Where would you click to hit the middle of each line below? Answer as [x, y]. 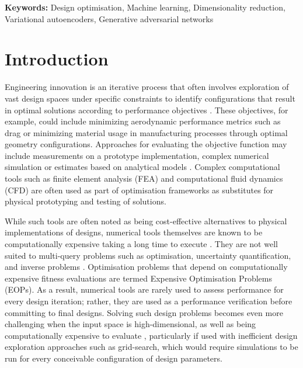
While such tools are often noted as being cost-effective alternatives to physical [146, 221]
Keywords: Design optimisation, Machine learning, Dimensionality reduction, [145, 7]
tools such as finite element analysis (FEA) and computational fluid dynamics [144, 178]
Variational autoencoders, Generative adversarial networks [109, 18]
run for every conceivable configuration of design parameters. [114, 358]
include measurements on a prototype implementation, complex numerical [137, 155]
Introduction [57, 59]
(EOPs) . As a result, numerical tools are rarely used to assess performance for [144, 289]
